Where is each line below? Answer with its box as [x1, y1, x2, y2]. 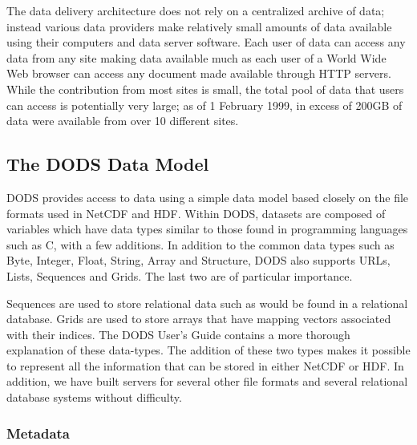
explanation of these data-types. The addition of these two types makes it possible [6, 342, 411, 358]
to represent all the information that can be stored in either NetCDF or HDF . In [6, 357, 404, 374]
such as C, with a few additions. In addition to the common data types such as [6, 236, 395, 253]
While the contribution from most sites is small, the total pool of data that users [6, 80, 404, 97]
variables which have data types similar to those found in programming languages [6, 220, 408, 237]
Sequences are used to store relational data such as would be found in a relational [6, 294, 408, 311]
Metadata [6, 423, 70, 443]
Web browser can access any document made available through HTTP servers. [6, 65, 391, 82]
